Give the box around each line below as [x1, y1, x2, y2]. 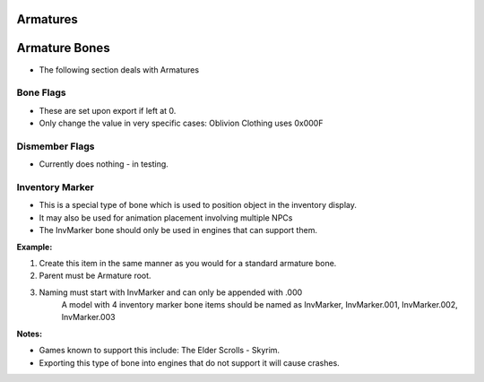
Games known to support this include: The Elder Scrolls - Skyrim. [39, 345, 281, 356]
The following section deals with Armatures [39, 64, 200, 75]
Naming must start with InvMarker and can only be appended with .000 [39, 287, 303, 298]
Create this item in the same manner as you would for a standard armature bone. [39, 257, 337, 268]
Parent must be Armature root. [39, 270, 151, 282]
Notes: [16, 328, 43, 339]
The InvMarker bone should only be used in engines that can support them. [39, 225, 318, 236]
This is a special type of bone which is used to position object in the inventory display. [39, 200, 358, 211]
